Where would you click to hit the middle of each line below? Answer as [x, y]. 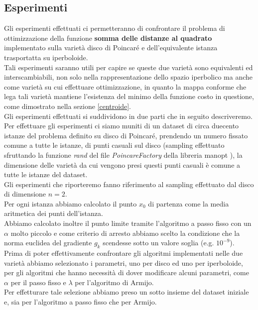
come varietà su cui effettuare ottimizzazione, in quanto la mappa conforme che [125, 86]
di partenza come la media [189, 203]
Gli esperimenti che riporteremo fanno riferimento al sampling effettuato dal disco [129, 184]
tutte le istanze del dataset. [46, 174]
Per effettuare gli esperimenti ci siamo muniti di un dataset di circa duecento [122, 126]
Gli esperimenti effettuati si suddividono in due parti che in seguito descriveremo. [128, 116]
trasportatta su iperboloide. [46, 57]
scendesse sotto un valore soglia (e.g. [158, 243]
